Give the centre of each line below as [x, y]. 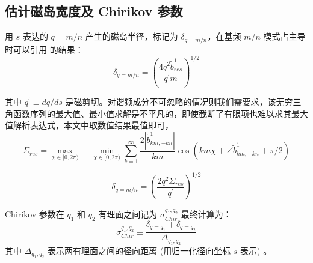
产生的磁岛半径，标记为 [132, 36]
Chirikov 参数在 [35, 214]
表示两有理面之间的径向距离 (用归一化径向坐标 [139, 250]
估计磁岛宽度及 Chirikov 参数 [94, 11]
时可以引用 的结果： [44, 49]
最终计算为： [206, 214]
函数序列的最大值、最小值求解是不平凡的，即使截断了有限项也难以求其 [152, 113]
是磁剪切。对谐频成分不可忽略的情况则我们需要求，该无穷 [179, 102]
